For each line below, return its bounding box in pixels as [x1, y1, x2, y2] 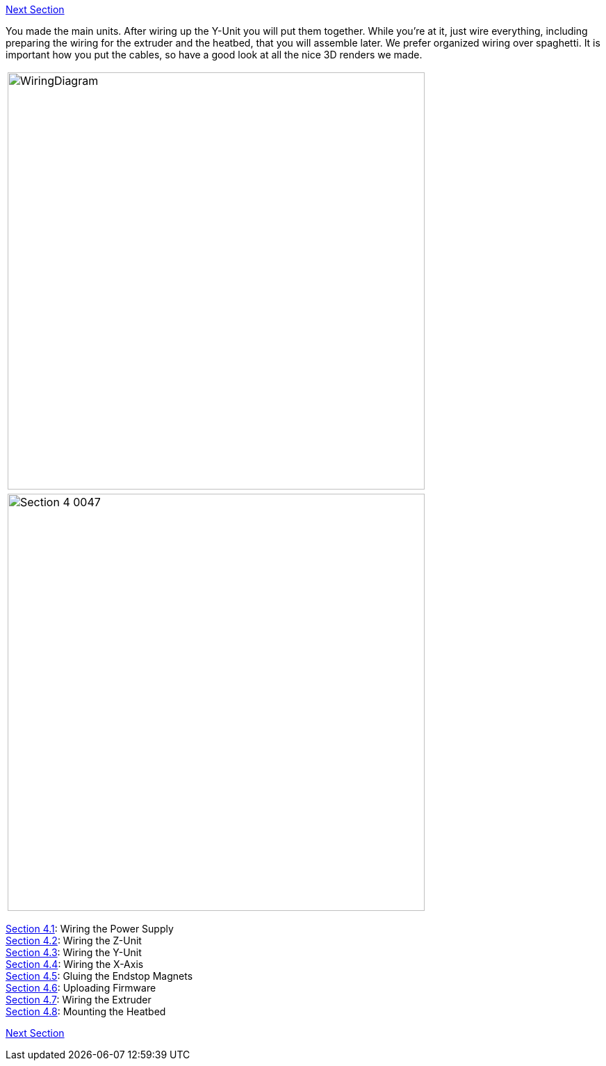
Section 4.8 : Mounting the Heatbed [6, 1006, 166, 1017]
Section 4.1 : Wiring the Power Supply [6, 923, 174, 935]
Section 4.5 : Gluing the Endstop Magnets [6, 970, 193, 982]
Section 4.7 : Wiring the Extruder [6, 994, 151, 1006]
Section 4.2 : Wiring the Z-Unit [6, 935, 142, 946]
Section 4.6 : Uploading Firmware [6, 982, 156, 994]
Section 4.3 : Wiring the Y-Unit [6, 946, 142, 958]
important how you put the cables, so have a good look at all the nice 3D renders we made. [6, 49, 423, 60]
